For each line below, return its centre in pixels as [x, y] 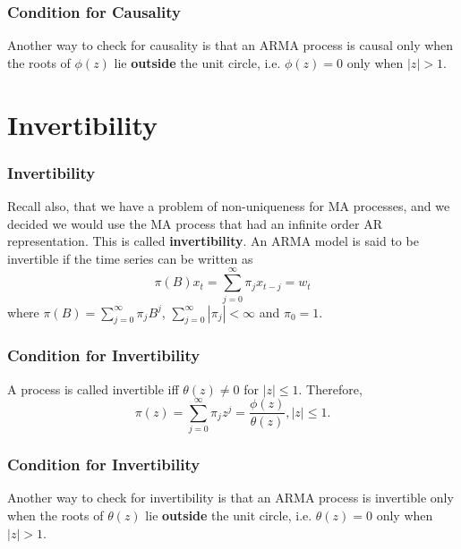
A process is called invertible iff [93, 389]
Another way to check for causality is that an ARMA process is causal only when [230, 45]
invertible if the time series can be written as [130, 258]
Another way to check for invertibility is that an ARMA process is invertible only [230, 498]
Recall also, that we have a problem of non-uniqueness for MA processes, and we [229, 206]
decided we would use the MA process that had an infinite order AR [195, 223]
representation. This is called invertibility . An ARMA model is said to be [213, 241]
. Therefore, [330, 389]
